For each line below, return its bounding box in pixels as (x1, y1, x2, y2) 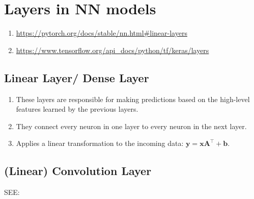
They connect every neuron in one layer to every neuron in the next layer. (16, 120, 247, 131)
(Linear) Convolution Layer (4, 163, 152, 179)
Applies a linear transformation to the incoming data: (16, 138, 184, 148)
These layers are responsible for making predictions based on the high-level (16, 93, 250, 104)
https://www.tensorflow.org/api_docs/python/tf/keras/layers (16, 44, 209, 55)
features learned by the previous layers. (16, 104, 138, 114)
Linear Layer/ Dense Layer (4, 69, 149, 85)
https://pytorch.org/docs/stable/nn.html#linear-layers (16, 28, 187, 38)
